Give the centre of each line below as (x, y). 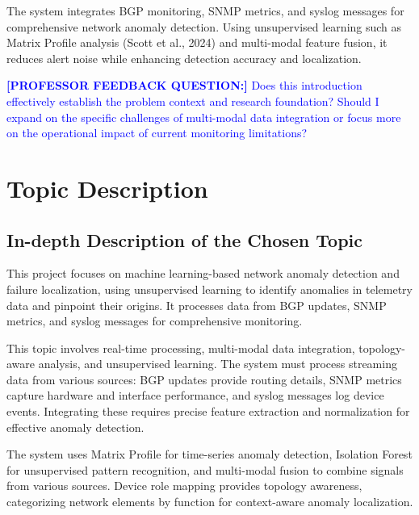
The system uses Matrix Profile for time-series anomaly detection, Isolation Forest (209, 454)
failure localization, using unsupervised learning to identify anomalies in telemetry (209, 289)
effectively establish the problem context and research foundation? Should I (193, 100)
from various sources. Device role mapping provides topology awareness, (184, 486)
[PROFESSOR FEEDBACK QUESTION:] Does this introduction (184, 85)
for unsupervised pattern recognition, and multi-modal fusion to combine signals (205, 469)
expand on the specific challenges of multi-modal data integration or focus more (204, 117)
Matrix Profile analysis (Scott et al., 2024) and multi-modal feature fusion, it (197, 42)
